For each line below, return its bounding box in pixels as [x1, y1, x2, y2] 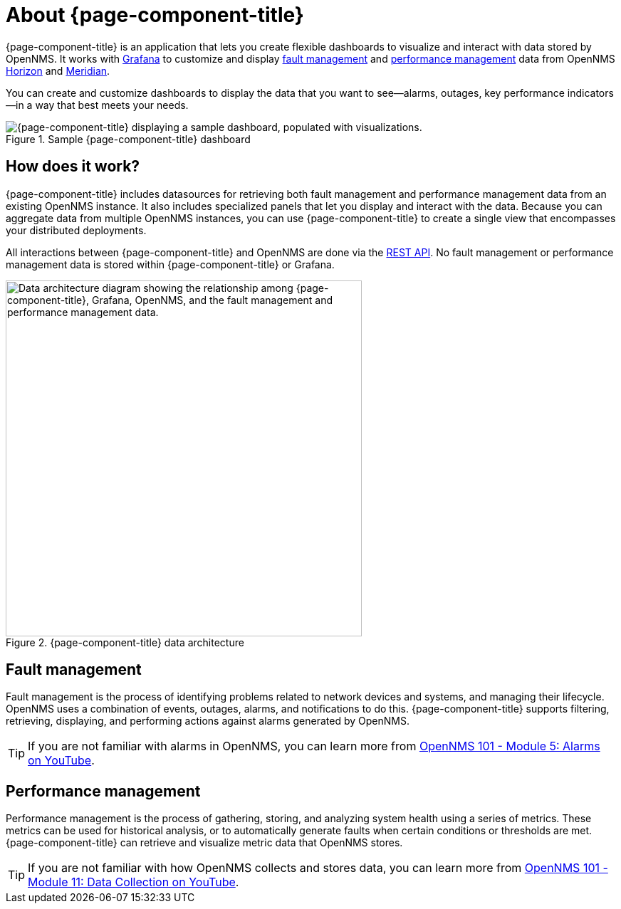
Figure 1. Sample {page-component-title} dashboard [6, 132, 251, 145]
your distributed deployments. [6, 224, 147, 236]
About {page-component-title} [6, 3, 304, 27]
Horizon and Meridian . [6, 64, 110, 77]
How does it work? [6, 157, 140, 176]
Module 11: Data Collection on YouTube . [28, 875, 239, 890]
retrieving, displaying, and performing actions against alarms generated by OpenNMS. [6, 715, 409, 727]
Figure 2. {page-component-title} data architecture [6, 636, 244, 648]
